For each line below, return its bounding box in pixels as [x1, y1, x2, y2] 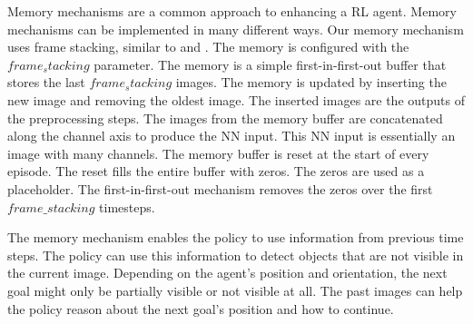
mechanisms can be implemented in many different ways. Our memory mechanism [7, 19, 464, 38]
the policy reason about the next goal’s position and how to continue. [7, 299, 394, 318]
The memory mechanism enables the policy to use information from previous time [7, 228, 464, 247]
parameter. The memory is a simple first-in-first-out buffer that [94, 54, 447, 74]
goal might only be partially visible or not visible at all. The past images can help [7, 280, 463, 299]
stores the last [7, 73, 85, 92]
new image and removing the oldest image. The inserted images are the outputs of [7, 90, 465, 109]
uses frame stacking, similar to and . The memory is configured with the [7, 37, 409, 56]
